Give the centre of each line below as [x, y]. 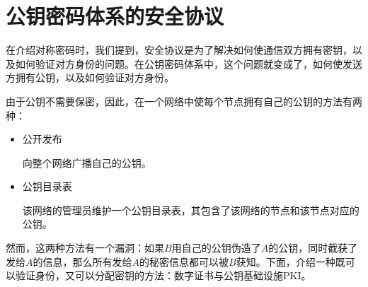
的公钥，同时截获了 [313, 248]
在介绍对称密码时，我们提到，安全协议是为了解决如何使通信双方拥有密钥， [179, 50]
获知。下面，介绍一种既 [291, 261]
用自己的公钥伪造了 [216, 248]
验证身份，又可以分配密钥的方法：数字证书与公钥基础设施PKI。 [163, 275]
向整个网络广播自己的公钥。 [87, 162]
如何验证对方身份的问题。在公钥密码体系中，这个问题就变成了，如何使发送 [189, 63]
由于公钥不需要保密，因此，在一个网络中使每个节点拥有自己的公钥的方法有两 [184, 101]
